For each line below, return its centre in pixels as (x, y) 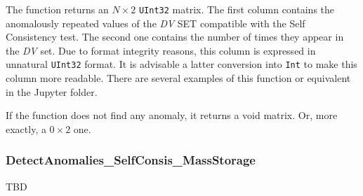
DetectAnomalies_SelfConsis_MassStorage (131, 160)
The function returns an (57, 9)
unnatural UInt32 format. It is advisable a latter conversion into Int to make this (181, 64)
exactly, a (26, 128)
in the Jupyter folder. (52, 91)
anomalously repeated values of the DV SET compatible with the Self (156, 23)
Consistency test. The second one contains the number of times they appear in (175, 37)
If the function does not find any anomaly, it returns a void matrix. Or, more (172, 115)
